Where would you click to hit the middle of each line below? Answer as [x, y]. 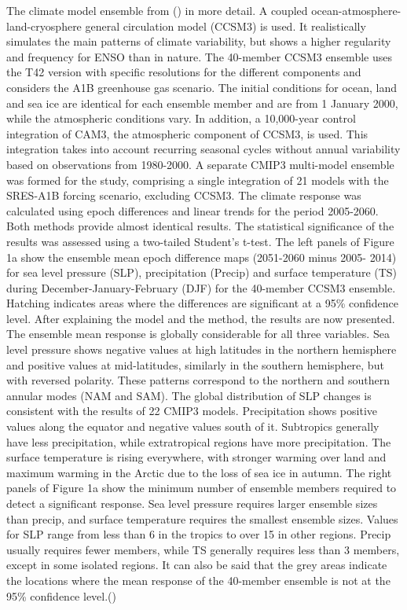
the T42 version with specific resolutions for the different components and [184, 72]
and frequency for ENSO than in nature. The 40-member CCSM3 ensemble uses [199, 56]
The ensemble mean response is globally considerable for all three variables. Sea [198, 334]
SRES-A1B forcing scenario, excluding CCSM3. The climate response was [184, 195]
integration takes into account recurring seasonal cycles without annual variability [203, 149]
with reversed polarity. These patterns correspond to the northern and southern [198, 380]
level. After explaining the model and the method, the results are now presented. [201, 318]
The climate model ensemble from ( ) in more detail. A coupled [157, 10]
